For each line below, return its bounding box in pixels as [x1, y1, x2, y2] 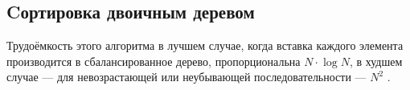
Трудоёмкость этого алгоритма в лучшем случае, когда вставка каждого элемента [6, 37, 404, 54]
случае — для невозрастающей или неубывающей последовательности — [6, 68, 367, 85]
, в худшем [349, 52, 403, 69]
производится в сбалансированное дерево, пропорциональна [6, 52, 301, 69]
